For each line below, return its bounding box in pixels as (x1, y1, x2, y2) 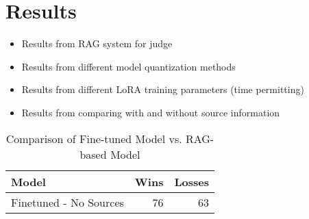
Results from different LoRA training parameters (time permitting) (21, 82, 304, 96)
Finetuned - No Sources (11, 194, 124, 210)
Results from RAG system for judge (21, 36, 173, 51)
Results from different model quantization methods (21, 59, 236, 73)
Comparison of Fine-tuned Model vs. (5, 130, 182, 146)
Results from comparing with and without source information (21, 105, 280, 119)
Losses (174, 173, 209, 190)
